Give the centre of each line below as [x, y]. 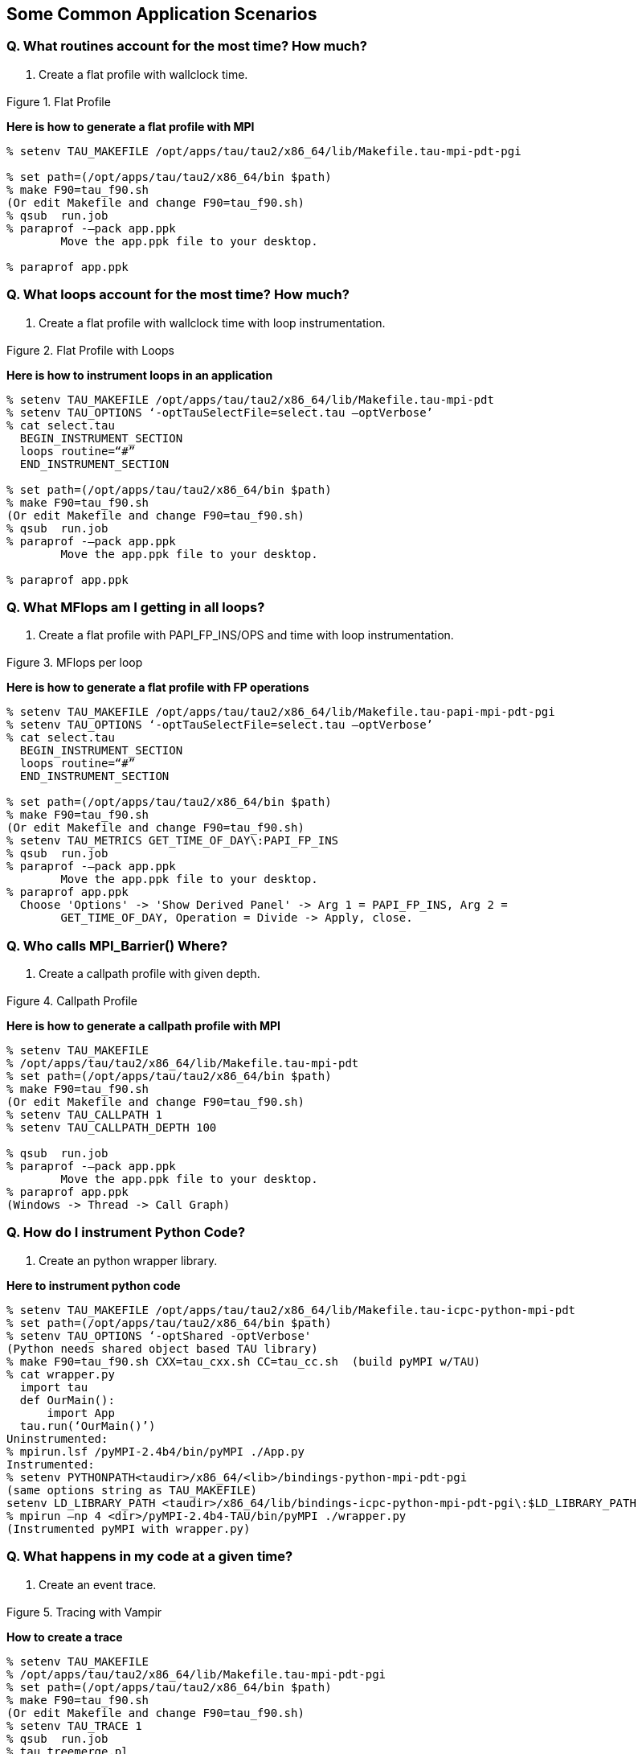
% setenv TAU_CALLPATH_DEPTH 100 [112, 1128]
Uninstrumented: [57, 1438]
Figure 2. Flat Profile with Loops [90, 350]
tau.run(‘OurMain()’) [88, 1425]
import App [81, 1413]
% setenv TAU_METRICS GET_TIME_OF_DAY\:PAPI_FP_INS [173, 841]
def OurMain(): [67, 1400]
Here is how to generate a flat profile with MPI [131, 126]
